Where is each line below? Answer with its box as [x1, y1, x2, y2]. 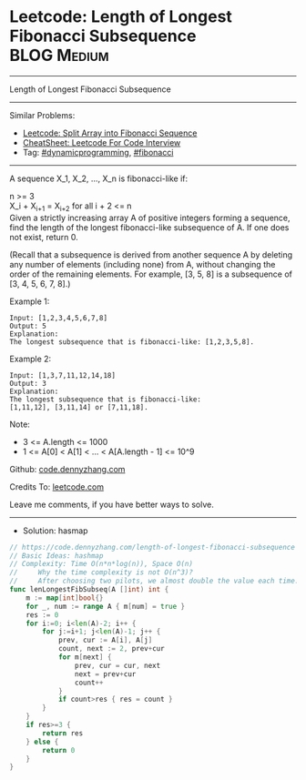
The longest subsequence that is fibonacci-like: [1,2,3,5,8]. [9, 337, 255, 347]
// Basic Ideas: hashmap [9, 551, 104, 561]
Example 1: [9, 296, 50, 307]
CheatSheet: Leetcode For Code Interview [22, 137, 181, 147]
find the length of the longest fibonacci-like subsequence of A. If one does [9, 221, 290, 233]
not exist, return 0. [9, 231, 79, 242]
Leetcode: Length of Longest [9, 6, 232, 27]
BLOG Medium [9, 46, 109, 66]
